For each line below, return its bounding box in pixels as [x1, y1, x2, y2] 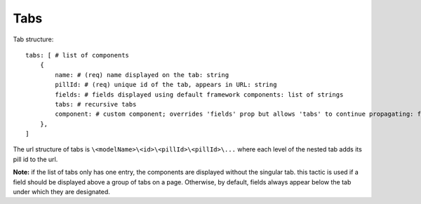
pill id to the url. [13, 155, 58, 163]
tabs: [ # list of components [25, 51, 130, 59]
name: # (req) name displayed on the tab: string [55, 71, 229, 79]
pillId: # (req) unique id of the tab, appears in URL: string [55, 81, 277, 89]
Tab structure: [13, 35, 54, 43]
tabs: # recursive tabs [55, 100, 137, 108]
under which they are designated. [13, 188, 110, 196]
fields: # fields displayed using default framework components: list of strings [55, 90, 344, 98]
